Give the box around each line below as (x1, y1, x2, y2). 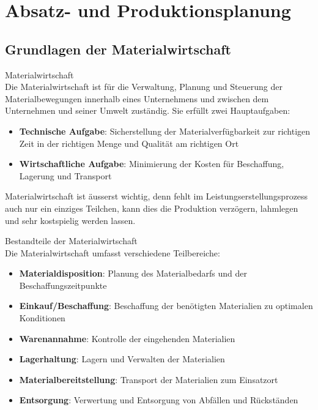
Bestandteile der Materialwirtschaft (5, 234, 138, 247)
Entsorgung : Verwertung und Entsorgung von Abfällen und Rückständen (19, 393, 298, 406)
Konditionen (19, 311, 65, 324)
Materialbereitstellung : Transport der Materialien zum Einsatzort (19, 373, 278, 386)
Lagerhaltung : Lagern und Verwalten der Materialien (19, 352, 225, 365)
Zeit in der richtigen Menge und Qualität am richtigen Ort (19, 136, 239, 149)
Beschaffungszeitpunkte (19, 278, 107, 291)
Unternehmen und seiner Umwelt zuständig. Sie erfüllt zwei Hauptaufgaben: (5, 104, 290, 117)
